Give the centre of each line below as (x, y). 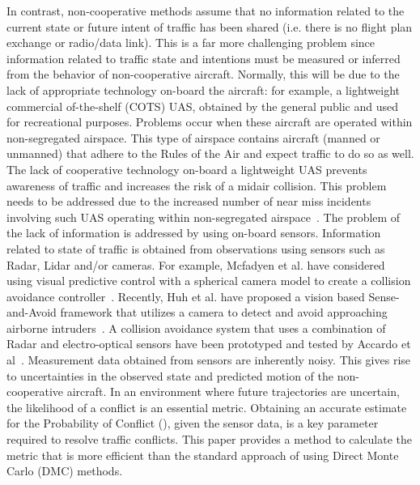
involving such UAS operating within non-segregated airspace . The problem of (204, 217)
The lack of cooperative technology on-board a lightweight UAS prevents (187, 169)
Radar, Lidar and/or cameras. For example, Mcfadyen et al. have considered (196, 264)
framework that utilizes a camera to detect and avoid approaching (224, 312)
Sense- (384, 296)
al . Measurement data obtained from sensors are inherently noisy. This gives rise (209, 360)
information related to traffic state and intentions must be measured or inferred (204, 58)
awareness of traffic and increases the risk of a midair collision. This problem (197, 185)
